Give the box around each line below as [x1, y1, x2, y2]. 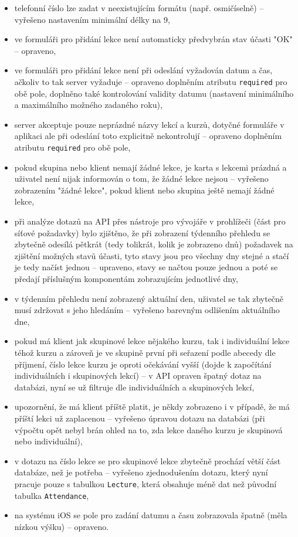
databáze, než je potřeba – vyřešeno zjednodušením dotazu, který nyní [14, 466, 268, 478]
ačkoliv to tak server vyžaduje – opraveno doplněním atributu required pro [14, 75, 287, 87]
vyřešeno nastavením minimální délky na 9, [14, 13, 170, 25]
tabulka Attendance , [14, 489, 89, 501]
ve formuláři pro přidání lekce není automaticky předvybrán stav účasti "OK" [14, 33, 293, 45]
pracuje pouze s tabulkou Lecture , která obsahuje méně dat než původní [14, 477, 277, 490]
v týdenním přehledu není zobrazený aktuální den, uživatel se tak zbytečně [14, 292, 284, 304]
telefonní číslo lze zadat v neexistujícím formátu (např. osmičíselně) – [14, 2, 264, 13]
